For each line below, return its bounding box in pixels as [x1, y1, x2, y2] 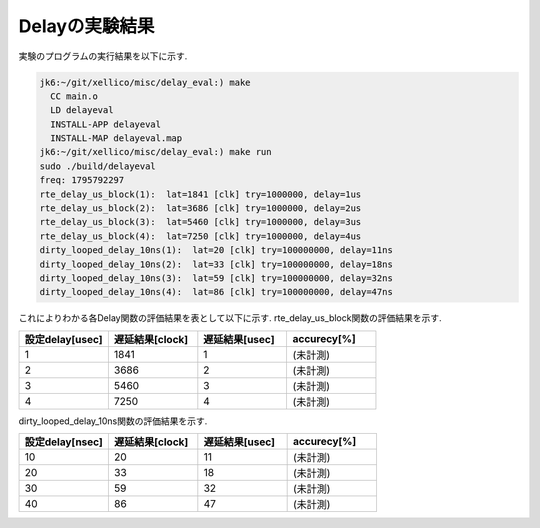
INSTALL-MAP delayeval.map [50, 133, 183, 144]
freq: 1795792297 [39, 175, 125, 186]
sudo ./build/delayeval [39, 160, 157, 172]
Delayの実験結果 [18, 15, 155, 37]
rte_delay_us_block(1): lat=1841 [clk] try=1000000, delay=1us [39, 188, 362, 200]
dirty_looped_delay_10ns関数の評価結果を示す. [18, 415, 208, 427]
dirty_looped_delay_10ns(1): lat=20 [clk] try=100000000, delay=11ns [39, 245, 394, 256]
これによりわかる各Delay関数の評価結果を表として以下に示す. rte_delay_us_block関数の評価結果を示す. [18, 312, 442, 324]
